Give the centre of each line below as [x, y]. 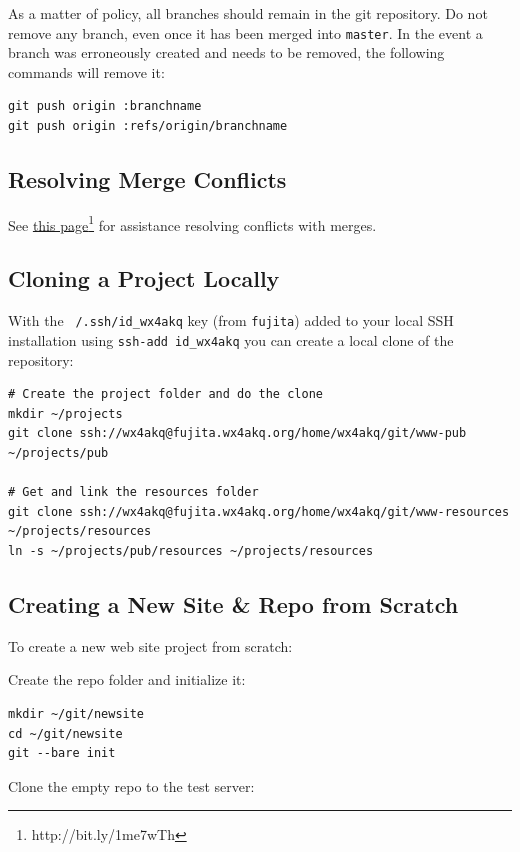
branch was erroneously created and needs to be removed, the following [226, 52]
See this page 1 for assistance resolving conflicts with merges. [192, 223]
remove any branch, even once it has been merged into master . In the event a [245, 32]
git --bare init [62, 753]
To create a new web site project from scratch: [150, 645]
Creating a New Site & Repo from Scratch [233, 603]
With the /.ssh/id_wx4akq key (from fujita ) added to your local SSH [231, 320]
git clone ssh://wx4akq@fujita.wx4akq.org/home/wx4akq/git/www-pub [237, 433]
